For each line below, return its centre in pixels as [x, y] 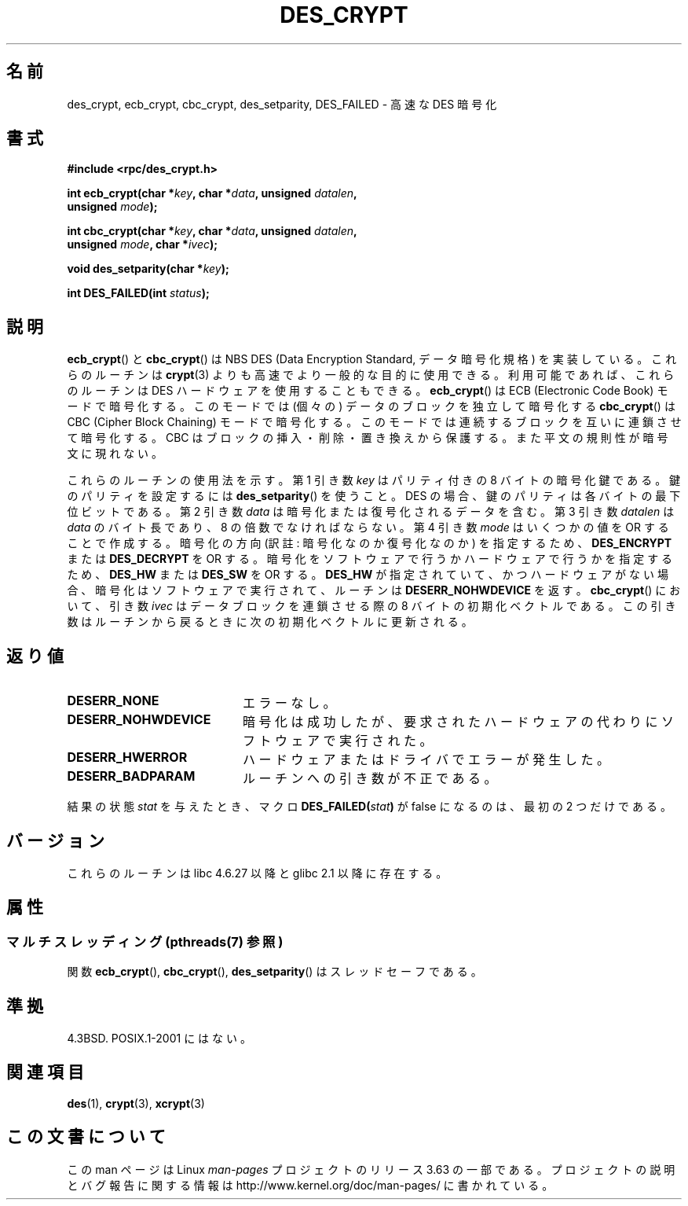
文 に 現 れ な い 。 [115, 454]
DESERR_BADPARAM [131, 776]
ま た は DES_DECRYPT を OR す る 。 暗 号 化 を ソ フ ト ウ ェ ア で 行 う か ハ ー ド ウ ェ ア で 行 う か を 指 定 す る [370, 559]
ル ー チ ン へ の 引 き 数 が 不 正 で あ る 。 [370, 779]
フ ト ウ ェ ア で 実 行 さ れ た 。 [337, 741]
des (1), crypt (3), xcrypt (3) [136, 1103]
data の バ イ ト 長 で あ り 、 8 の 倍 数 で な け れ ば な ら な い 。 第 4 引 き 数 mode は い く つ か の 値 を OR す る [368, 528]
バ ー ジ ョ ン [55, 840]
